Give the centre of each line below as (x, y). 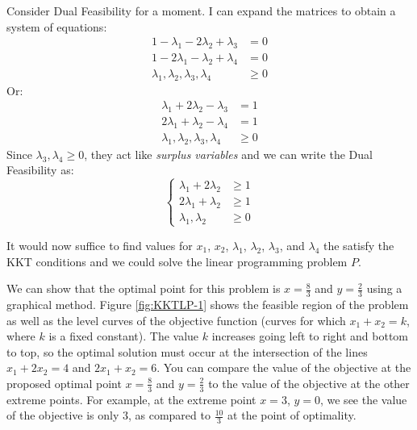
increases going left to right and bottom (310, 336)
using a (384, 288)
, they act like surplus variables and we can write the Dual (228, 154)
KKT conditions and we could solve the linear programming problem (177, 261)
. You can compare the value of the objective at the (284, 367)
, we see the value (363, 399)
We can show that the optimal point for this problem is (144, 288)
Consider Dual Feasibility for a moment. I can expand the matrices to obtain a (201, 10)
